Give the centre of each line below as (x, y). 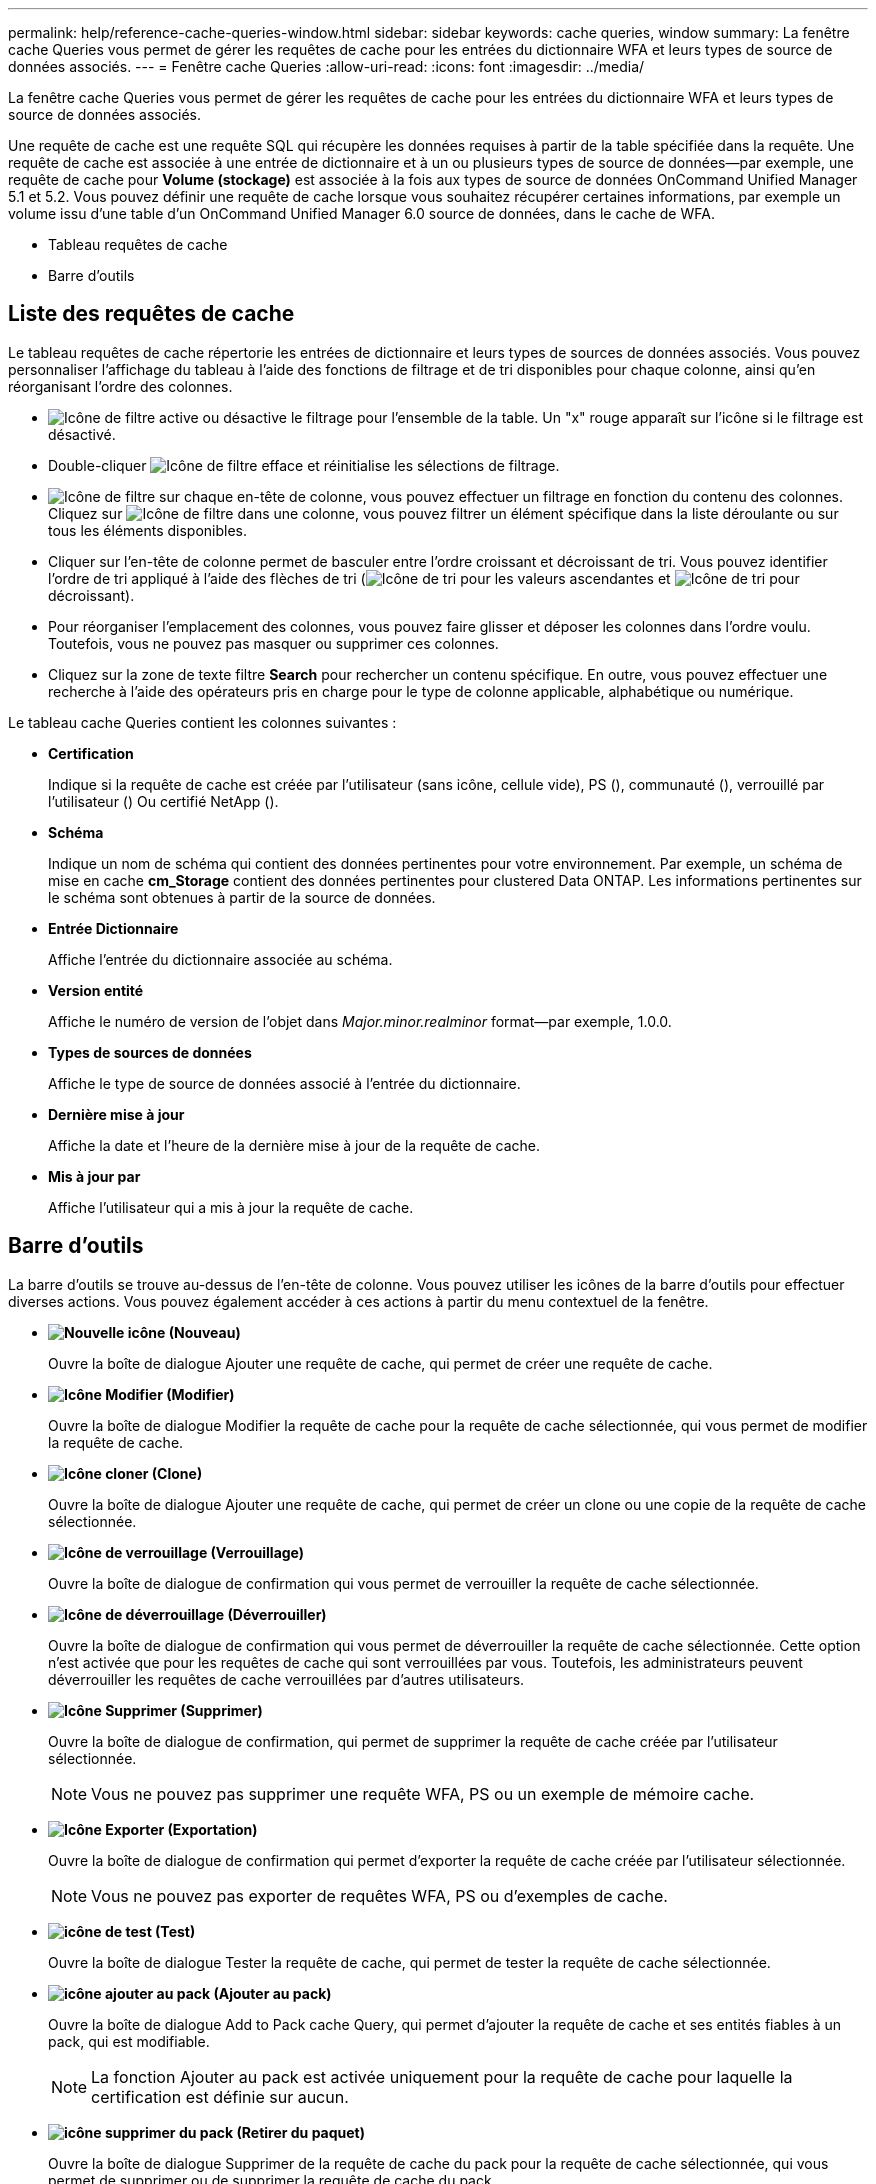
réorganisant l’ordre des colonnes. (120, 386)
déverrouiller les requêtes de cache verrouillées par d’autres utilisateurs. (286, 1679)
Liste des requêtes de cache (151, 314)
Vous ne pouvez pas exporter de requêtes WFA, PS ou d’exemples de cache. (379, 1895)
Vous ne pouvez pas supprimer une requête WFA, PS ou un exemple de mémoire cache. (423, 1793)
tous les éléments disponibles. (148, 530)
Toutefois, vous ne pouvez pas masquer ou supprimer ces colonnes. (273, 643)
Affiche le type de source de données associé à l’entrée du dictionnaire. (284, 1083)
